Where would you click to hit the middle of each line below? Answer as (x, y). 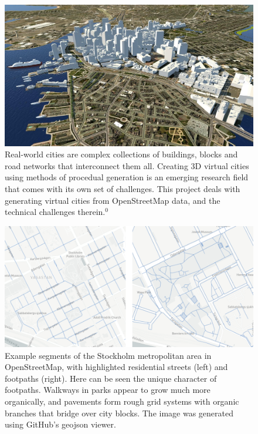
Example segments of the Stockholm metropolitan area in (108, 355)
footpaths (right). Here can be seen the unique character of (111, 378)
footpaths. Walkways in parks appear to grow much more (108, 390)
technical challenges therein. (55, 212)
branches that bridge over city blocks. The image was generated (119, 413)
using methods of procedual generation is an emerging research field (127, 177)
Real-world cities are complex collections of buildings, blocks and (121, 154)
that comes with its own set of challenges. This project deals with (123, 188)
